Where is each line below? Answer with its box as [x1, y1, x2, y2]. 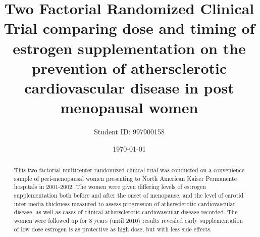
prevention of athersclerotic [31, 57, 227, 78]
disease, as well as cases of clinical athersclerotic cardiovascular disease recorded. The [14, 208, 238, 216]
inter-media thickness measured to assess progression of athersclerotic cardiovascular [14, 199, 236, 208]
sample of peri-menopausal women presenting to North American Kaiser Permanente [14, 174, 237, 182]
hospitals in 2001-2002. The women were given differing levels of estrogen [14, 182, 206, 191]
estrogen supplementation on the [13, 37, 246, 58]
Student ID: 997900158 [94, 126, 165, 137]
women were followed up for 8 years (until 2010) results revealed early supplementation [14, 216, 243, 224]
